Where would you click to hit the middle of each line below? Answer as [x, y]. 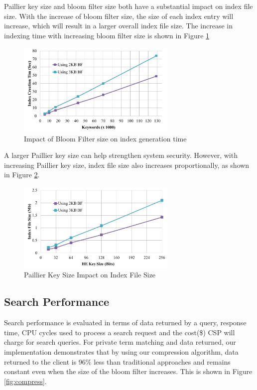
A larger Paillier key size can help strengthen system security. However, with [121, 155]
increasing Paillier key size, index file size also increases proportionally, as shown [127, 165]
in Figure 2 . [22, 175]
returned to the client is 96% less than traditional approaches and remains [117, 361]
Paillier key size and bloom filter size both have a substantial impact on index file [128, 6]
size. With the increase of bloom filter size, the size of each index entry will [119, 16]
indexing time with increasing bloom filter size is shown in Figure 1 [107, 35]
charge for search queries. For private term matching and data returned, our [120, 342]
